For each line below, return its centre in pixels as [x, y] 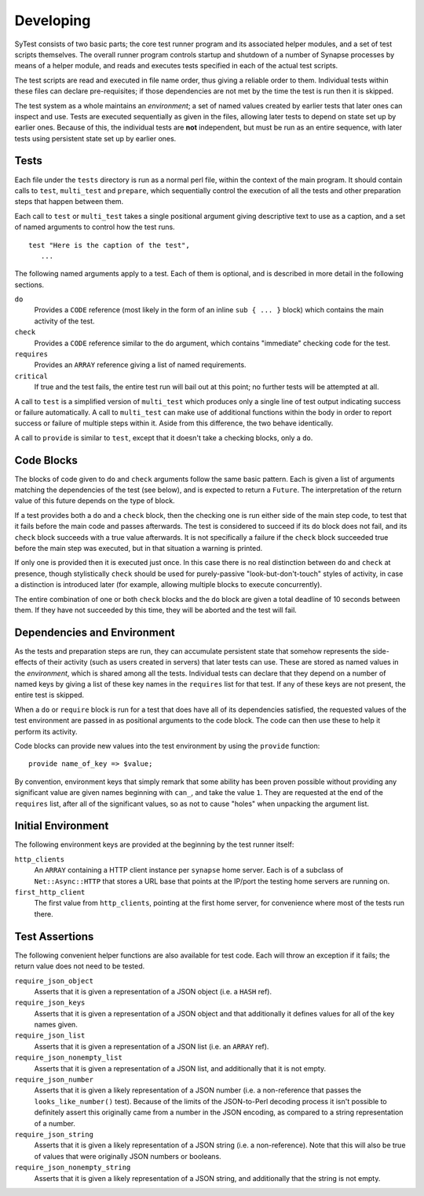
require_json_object [54, 981]
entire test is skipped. [49, 695]
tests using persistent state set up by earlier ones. [95, 138]
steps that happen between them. [69, 202]
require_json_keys [50, 1003]
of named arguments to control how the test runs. [95, 227]
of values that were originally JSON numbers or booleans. [128, 1156]
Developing [53, 20]
